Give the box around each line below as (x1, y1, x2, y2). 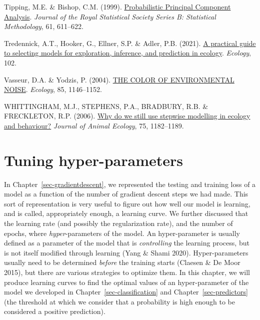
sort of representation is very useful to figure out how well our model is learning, (4, 198, 250, 208)
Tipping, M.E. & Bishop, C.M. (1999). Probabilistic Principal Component (4, 1, 231, 11)
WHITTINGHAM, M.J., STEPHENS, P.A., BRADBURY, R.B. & (4, 100, 208, 111)
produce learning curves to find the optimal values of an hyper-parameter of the (4, 276, 249, 287)
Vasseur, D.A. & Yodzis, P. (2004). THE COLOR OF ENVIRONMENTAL (4, 74, 234, 84)
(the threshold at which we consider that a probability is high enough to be (4, 296, 235, 306)
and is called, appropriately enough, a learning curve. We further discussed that (4, 208, 248, 218)
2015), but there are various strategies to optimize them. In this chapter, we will (4, 267, 250, 277)
